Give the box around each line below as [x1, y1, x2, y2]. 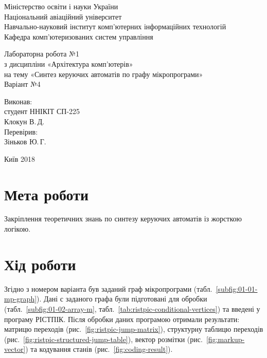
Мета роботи [4, 183, 89, 204]
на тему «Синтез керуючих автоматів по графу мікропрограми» [4, 68, 203, 79]
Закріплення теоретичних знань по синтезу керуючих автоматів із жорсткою [4, 213, 242, 224]
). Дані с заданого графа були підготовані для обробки [37, 293, 207, 304]
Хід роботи [4, 253, 76, 274]
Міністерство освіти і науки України [4, 1, 118, 11]
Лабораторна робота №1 [4, 48, 79, 59]
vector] [4, 344, 26, 354]
